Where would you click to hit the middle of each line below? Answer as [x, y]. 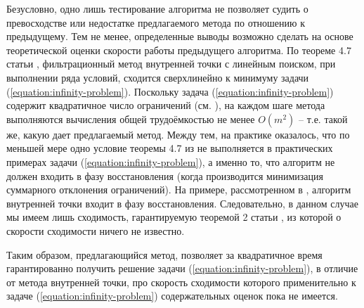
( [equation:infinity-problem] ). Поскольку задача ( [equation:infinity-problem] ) [170, 91]
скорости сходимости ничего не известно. [96, 230]
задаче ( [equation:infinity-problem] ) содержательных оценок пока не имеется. [172, 296]
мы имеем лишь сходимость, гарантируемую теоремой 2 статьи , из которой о [174, 217]
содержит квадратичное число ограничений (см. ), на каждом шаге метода [166, 105]
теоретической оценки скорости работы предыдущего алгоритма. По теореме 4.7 [179, 50]
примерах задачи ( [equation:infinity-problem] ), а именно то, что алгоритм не [171, 161]
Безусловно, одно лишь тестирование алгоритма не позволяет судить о [157, 8]
